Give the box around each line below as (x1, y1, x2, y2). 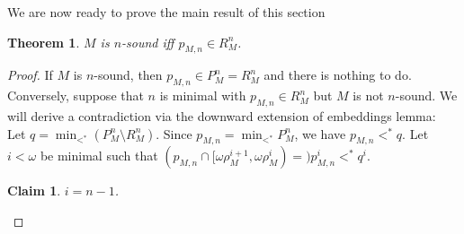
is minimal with (159, 86, 246, 105)
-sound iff (121, 32, 174, 51)
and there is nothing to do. (263, 65, 412, 84)
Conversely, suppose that (7, 86, 144, 105)
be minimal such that (40, 146, 158, 165)
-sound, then (94, 65, 163, 84)
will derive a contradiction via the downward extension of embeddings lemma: (7, 106, 436, 125)
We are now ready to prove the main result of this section (7, 3, 326, 21)
